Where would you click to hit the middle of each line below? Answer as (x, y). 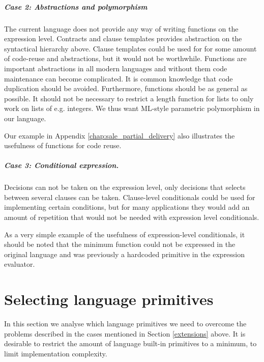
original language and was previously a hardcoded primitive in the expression (125, 254)
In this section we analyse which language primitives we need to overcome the (125, 324)
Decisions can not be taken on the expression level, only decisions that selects (125, 187)
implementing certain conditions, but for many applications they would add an (127, 207)
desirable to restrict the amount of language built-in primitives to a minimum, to (130, 343)
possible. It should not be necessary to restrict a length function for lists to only (129, 98)
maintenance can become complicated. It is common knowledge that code (119, 78)
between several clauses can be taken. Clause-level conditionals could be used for (130, 197)
